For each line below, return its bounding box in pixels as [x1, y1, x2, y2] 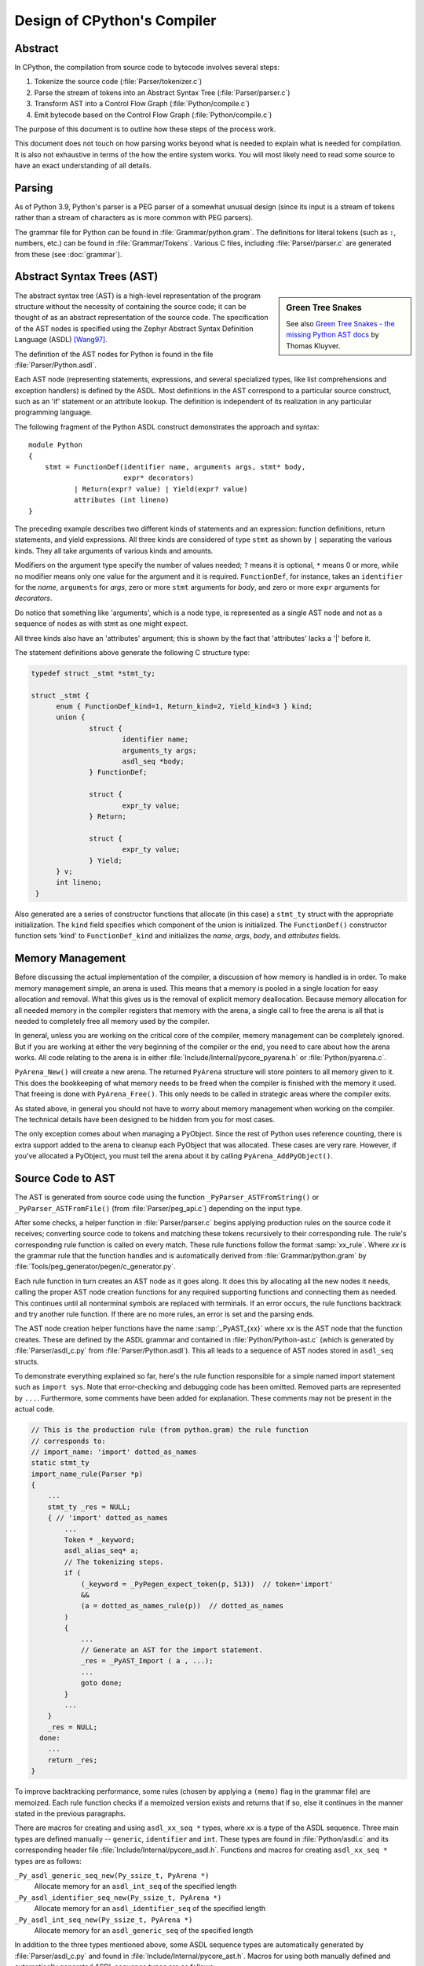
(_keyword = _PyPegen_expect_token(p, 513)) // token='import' [80, 1579, 334, 1589]
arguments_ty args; [122, 746, 197, 755]
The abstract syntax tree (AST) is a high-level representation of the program [14, 291, 261, 300]
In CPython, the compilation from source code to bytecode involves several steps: [14, 63, 280, 72]
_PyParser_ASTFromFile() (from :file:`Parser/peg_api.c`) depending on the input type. [14, 1203, 302, 1213]
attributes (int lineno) [73, 495, 170, 505]
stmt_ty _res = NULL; [47, 1502, 131, 1511]
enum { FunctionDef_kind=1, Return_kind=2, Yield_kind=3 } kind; [56, 702, 313, 711]
